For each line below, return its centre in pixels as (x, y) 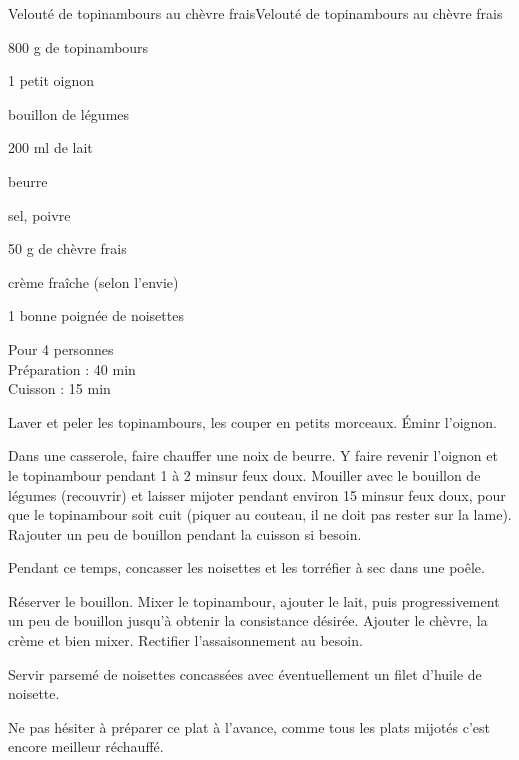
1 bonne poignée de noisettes (96, 315)
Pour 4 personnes (61, 348)
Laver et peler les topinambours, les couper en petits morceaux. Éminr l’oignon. (252, 421)
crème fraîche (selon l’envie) (93, 281)
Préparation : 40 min (72, 368)
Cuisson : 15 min (59, 388)
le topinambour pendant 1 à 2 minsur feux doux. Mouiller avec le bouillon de (244, 474)
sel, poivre (39, 214)
